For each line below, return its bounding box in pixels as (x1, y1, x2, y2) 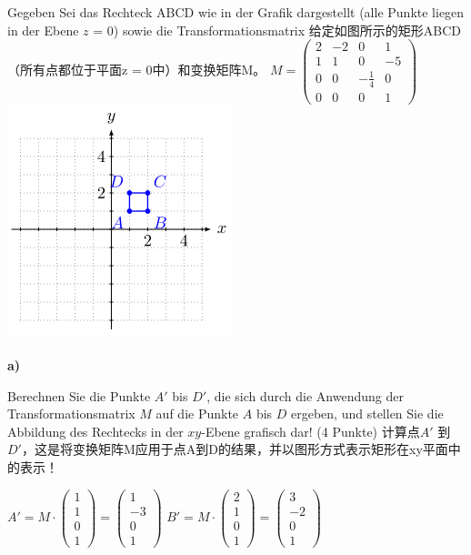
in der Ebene (7, 20, 79, 39)
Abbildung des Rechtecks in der (7, 421, 184, 440)
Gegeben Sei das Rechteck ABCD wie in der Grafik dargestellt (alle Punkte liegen (7, 3, 465, 21)
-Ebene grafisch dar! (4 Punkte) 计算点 (201, 421, 420, 440)
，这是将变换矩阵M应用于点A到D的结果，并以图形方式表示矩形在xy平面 (21, 439, 448, 459)
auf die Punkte (155, 404, 239, 423)
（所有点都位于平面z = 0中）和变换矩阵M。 (7, 60, 266, 79)
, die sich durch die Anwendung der (206, 386, 404, 405)
